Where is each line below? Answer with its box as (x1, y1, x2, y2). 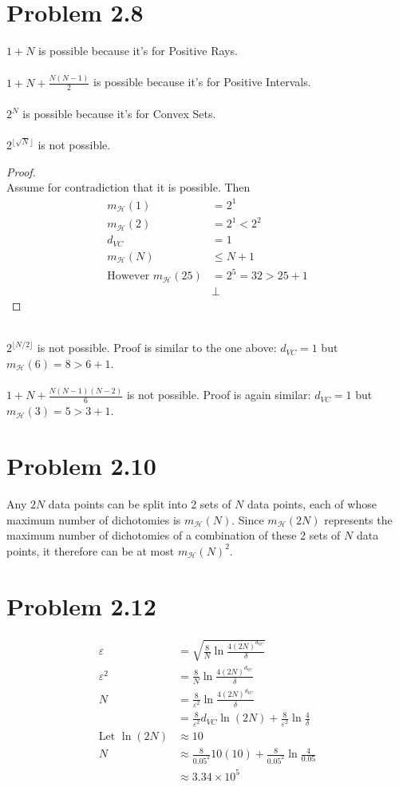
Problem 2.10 (6, 449, 156, 482)
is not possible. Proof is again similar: (126, 386, 311, 403)
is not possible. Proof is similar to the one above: (37, 339, 277, 356)
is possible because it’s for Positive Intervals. (93, 73, 311, 90)
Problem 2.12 (6, 589, 156, 622)
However (107, 271, 150, 283)
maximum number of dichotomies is (6, 511, 181, 528)
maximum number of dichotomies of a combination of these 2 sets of (6, 527, 341, 544)
